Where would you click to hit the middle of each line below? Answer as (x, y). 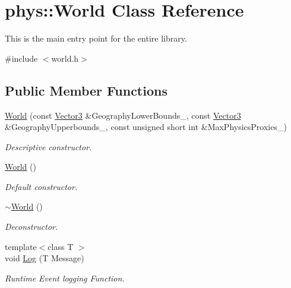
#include (21, 58)
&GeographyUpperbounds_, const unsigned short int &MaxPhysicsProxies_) (146, 127)
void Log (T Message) (45, 258)
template (21, 246)
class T (61, 246)
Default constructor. (41, 186)
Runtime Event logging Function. (65, 278)
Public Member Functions (86, 90)
